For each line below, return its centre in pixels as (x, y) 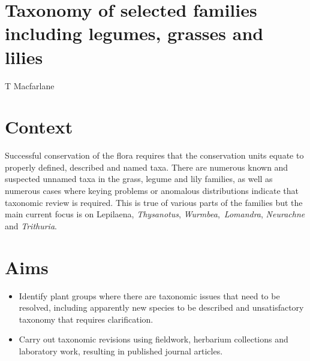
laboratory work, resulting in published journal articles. (121, 351)
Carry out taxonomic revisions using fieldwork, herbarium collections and (154, 339)
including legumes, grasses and (134, 33)
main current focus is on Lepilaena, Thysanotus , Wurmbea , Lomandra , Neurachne (155, 214)
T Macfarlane (30, 85)
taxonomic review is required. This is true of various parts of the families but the (154, 202)
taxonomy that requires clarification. (86, 319)
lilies (24, 57)
